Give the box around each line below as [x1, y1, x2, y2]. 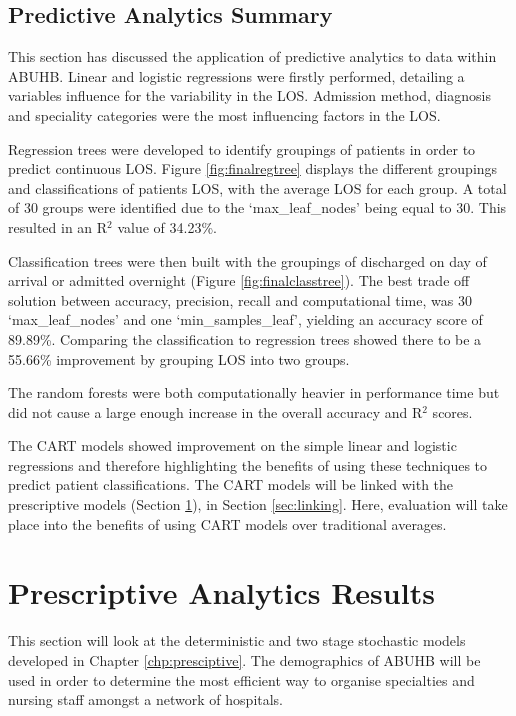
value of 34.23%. [117, 216, 217, 237]
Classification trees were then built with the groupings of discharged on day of [8, 250, 487, 271]
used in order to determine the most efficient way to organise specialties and [8, 669, 475, 690]
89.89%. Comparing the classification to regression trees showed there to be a [8, 328, 482, 349]
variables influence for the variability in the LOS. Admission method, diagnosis [8, 85, 491, 106]
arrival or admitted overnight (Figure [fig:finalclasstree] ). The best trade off [8, 270, 470, 291]
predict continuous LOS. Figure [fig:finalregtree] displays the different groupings [8, 158, 498, 179]
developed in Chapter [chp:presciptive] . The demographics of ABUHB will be [8, 649, 481, 670]
